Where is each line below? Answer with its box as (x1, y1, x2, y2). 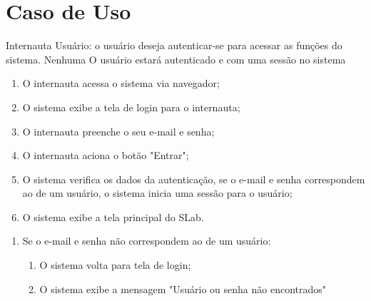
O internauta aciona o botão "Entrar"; (22, 148, 189, 163)
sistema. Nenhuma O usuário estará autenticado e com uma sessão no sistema (6, 51, 346, 66)
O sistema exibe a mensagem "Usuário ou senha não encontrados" (39, 281, 327, 296)
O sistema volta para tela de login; (39, 257, 191, 272)
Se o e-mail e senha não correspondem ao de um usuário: (22, 233, 271, 248)
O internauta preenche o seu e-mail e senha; (22, 123, 215, 138)
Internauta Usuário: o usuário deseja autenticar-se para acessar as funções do (6, 38, 342, 53)
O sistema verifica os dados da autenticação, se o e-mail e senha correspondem (22, 171, 365, 186)
